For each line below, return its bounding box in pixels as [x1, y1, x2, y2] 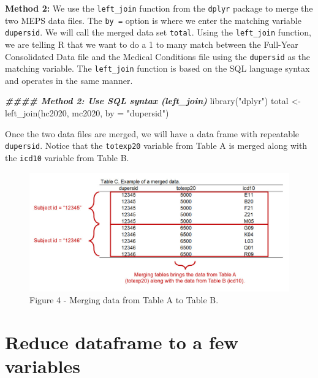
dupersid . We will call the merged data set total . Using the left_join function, [5, 26, 311, 39]
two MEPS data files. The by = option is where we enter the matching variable [5, 13, 301, 26]
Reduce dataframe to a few [5, 330, 238, 355]
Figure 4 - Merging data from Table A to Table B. [29, 293, 219, 306]
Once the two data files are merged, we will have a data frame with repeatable [5, 127, 300, 140]
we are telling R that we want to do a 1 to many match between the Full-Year [5, 37, 298, 50]
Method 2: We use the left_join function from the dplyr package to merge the [5, 2, 313, 14]
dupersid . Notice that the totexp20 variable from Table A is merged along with [5, 139, 308, 152]
